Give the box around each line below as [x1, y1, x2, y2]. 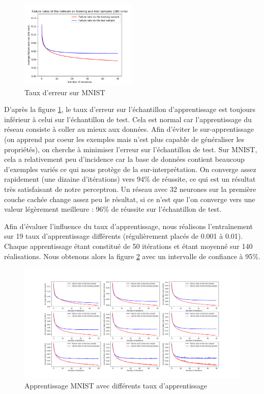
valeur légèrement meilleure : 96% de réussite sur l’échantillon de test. [4, 204, 222, 214]
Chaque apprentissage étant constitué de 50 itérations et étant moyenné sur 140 [4, 240, 253, 251]
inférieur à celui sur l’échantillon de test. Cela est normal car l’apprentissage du [4, 114, 252, 124]
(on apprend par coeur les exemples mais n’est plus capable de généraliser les [4, 133, 245, 144]
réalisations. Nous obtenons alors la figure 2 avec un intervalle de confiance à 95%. [4, 250, 260, 261]
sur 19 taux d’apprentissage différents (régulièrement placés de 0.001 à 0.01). [4, 231, 243, 241]
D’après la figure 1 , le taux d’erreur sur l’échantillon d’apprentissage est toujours [4, 104, 256, 115]
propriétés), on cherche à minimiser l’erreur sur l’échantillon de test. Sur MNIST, [4, 144, 257, 154]
